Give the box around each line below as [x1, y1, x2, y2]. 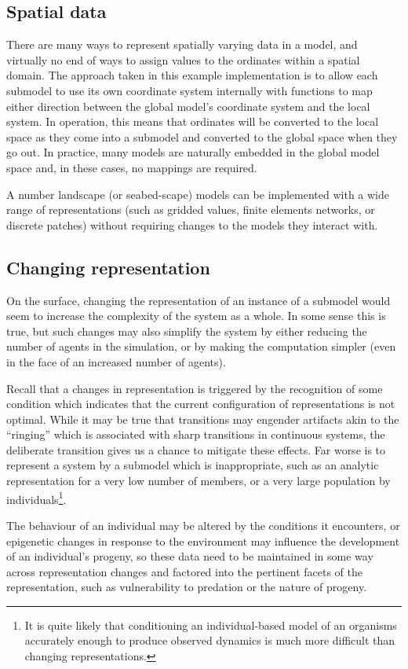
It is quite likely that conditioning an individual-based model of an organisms [24, 616, 397, 633]
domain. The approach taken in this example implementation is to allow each [6, 67, 378, 83]
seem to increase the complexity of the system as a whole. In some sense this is [6, 307, 386, 324]
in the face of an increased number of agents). [6, 353, 226, 369]
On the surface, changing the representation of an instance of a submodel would [6, 292, 391, 308]
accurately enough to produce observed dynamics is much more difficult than [24, 632, 395, 649]
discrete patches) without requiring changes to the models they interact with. [6, 216, 378, 233]
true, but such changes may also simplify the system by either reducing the [6, 322, 367, 339]
